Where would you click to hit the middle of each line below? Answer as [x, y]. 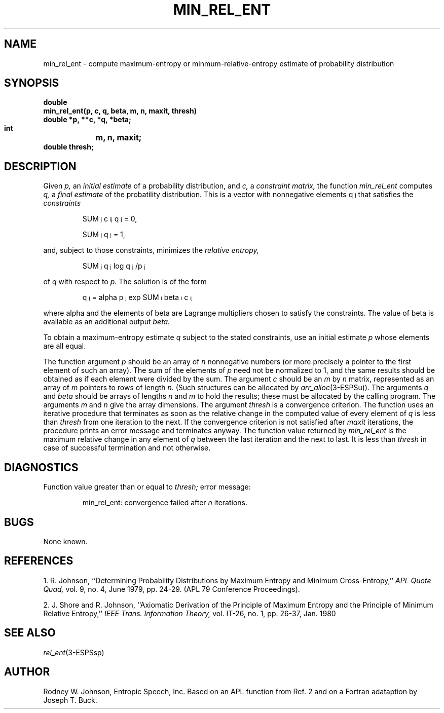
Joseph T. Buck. [70, 700]
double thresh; [68, 147]
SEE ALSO [30, 633]
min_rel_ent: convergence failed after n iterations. [165, 503]
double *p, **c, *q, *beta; [87, 120]
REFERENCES [39, 561]
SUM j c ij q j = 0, [110, 219]
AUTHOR [27, 672]
